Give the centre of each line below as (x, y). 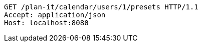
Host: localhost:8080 (46, 23)
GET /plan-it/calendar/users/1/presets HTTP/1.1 (101, 7)
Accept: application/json (55, 15)
